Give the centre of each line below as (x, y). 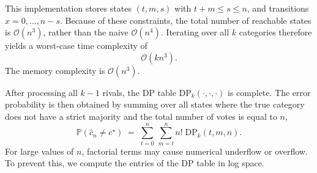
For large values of (39, 151)
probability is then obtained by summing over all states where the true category (155, 104)
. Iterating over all (195, 32)
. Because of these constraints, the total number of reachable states (185, 20)
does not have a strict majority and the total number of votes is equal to (141, 116)
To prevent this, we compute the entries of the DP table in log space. (135, 163)
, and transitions (278, 8)
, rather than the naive (86, 32)
